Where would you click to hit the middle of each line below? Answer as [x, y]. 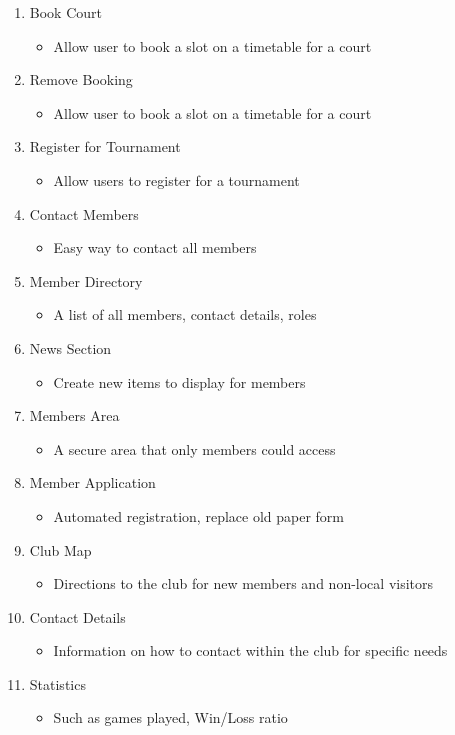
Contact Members [84, 213]
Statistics [57, 683]
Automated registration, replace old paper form [198, 515]
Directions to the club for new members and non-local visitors [243, 583]
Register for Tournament [105, 146]
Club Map [60, 549]
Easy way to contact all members [155, 247]
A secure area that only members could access [194, 448]
